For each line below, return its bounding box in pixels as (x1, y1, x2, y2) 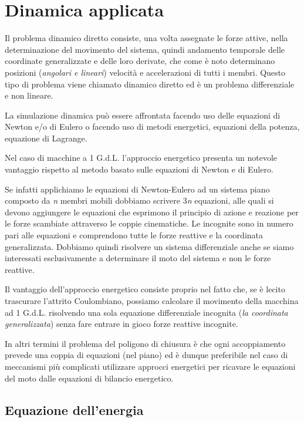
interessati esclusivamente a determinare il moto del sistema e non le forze (5, 252, 271, 264)
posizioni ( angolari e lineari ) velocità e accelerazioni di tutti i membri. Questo (5, 66, 286, 78)
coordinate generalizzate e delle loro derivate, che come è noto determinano (5, 55, 275, 67)
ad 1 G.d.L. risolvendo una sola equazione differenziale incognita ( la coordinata (5, 306, 288, 318)
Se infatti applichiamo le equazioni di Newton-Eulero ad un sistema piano (5, 183, 270, 195)
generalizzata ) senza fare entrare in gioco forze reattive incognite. (5, 318, 238, 330)
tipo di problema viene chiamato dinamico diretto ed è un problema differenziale (5, 77, 295, 90)
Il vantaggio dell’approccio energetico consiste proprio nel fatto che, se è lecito (5, 283, 285, 295)
